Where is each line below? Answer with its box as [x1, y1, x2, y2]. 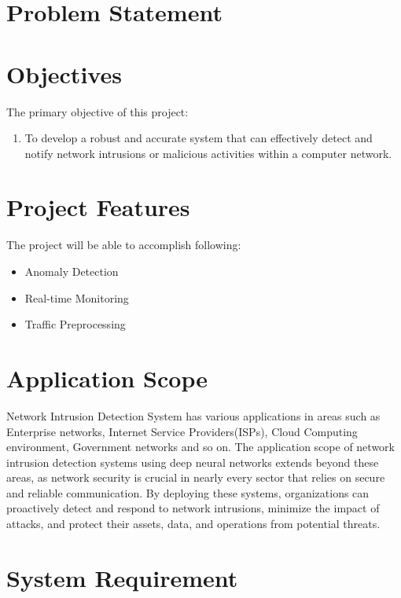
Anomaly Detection [24, 263, 119, 279]
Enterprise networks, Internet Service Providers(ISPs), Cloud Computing [6, 423, 358, 439]
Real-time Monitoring [24, 289, 129, 306]
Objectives [6, 57, 122, 90]
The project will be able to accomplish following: [6, 237, 241, 253]
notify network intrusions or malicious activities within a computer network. [24, 145, 392, 161]
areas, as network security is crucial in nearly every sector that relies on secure [6, 469, 385, 486]
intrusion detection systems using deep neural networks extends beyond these [6, 453, 379, 470]
